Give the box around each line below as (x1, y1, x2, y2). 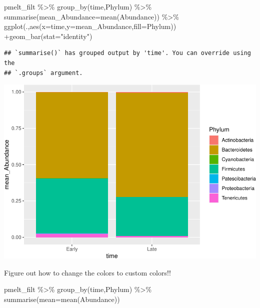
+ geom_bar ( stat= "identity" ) (4, 30, 92, 41)
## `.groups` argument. (4, 69, 83, 76)
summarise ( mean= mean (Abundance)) (4, 293, 120, 304)
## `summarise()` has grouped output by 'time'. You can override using (4, 49, 251, 57)
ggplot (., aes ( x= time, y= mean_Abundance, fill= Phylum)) (4, 21, 176, 31)
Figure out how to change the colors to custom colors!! (4, 267, 171, 277)
